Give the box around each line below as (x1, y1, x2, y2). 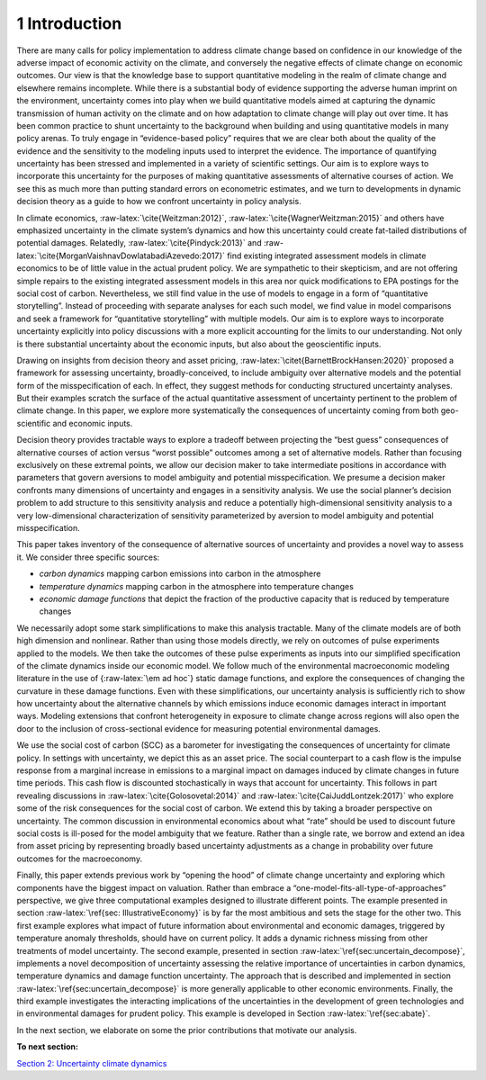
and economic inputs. (52, 418, 133, 428)
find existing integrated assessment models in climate (226, 250, 427, 261)
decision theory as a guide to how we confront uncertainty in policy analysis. (16, 196, 301, 207)
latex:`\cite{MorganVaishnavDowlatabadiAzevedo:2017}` (16, 250, 225, 261)
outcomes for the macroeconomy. (16, 853, 143, 864)
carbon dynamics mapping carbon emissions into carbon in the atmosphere (39, 568, 321, 580)
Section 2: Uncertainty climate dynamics (16, 1057, 167, 1068)
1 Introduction (16, 13, 122, 33)
